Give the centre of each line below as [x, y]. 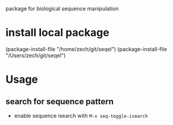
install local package [57, 33]
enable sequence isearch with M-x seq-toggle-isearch [81, 115]
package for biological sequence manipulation [62, 9]
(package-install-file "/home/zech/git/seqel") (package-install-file [86, 49]
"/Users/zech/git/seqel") [36, 55]
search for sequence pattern [60, 101]
